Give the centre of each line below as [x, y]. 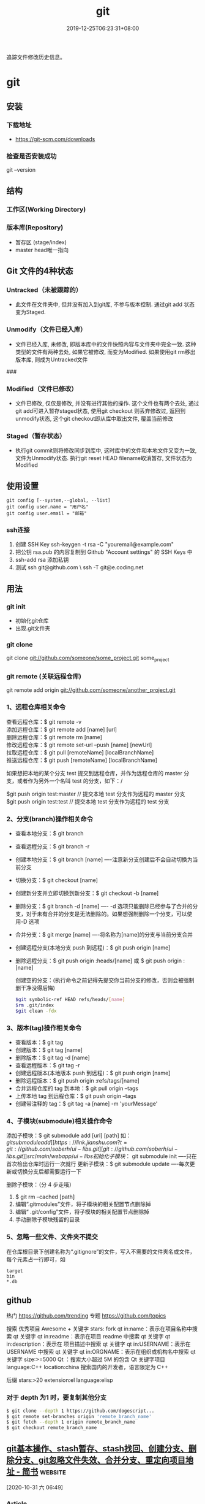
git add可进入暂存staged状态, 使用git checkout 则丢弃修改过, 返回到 [100, 411]
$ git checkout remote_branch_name [52, 1428]
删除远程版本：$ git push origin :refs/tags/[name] [77, 1080]
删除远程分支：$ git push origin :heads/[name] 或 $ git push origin [99, 961]
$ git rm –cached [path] [45, 1197]
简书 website [44, 1471]
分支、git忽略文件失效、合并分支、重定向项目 [100, 1460]
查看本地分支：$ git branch [49, 834]
